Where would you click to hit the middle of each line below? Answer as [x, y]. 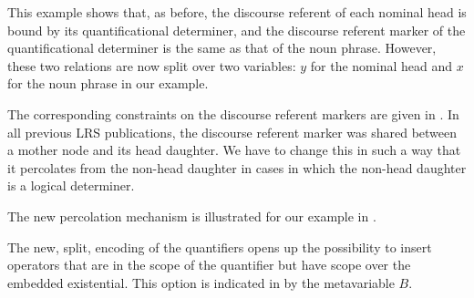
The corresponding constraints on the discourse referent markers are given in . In [233, 113]
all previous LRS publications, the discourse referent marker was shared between [232, 132]
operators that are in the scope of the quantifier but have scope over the [209, 265]
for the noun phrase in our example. [108, 83]
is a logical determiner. [71, 185]
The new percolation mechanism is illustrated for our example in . [192, 216]
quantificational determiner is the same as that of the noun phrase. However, [222, 48]
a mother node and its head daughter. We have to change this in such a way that [234, 150]
